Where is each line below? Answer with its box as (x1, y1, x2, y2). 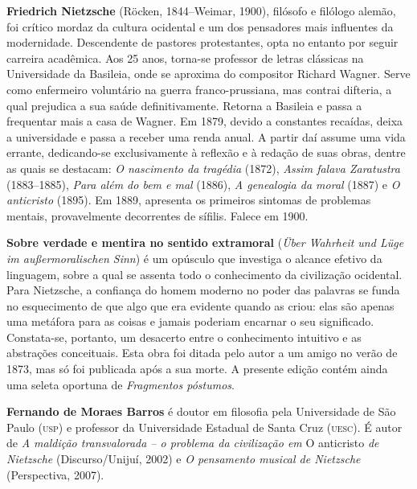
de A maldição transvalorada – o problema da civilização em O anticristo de (6, 434, 379, 451)
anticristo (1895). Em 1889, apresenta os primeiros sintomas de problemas (6, 191, 371, 208)
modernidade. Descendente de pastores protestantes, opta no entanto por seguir (6, 34, 399, 51)
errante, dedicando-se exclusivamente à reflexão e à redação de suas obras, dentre (6, 144, 406, 161)
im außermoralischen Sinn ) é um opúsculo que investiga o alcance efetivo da (6, 249, 382, 266)
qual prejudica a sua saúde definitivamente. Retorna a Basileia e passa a (6, 97, 362, 113)
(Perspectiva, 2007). (6, 466, 104, 483)
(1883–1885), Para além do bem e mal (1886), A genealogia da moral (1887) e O (6, 175, 400, 192)
